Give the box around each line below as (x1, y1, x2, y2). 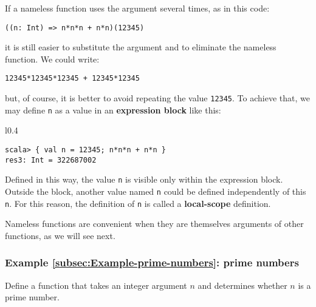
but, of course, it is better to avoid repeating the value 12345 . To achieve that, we (5, 92, 310, 104)
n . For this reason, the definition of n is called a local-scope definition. (5, 197, 271, 209)
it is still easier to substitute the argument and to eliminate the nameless (5, 41, 276, 53)
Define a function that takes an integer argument (5, 278, 187, 291)
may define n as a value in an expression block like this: (5, 103, 221, 116)
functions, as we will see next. (5, 229, 115, 241)
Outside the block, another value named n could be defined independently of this (5, 184, 306, 197)
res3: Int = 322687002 (5, 155, 97, 164)
